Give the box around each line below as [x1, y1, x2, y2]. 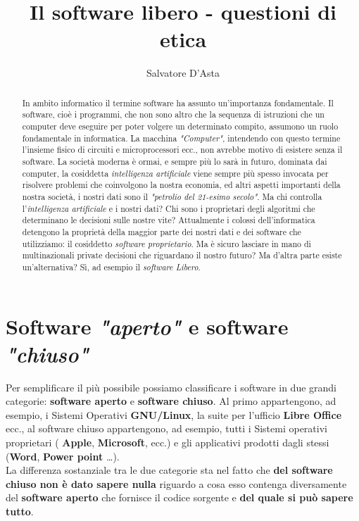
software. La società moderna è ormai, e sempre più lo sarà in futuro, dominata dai [22, 155, 327, 167]
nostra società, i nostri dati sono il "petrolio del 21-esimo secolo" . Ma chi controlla [22, 190, 322, 202]
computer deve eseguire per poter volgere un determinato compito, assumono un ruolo [22, 120, 339, 132]
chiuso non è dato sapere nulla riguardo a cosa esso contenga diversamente [6, 476, 347, 491]
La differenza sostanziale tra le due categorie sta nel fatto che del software [6, 463, 333, 477]
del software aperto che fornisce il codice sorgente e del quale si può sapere [6, 490, 353, 505]
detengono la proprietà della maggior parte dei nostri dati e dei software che [22, 225, 301, 237]
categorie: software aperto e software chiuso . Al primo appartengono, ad [6, 394, 336, 408]
